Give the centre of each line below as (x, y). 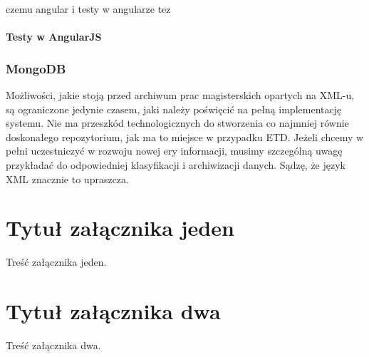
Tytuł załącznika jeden (120, 228)
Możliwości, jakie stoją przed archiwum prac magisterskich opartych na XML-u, (180, 95)
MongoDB (36, 68)
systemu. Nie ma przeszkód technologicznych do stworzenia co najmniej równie (177, 123)
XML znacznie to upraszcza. (67, 178)
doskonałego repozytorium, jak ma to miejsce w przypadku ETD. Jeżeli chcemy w (185, 136)
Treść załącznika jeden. (56, 262)
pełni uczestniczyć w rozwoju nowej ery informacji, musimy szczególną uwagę (174, 151)
